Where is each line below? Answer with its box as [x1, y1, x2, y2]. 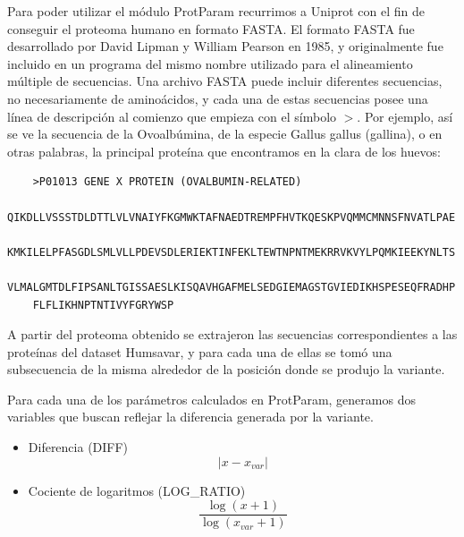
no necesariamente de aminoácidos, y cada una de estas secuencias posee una [7, 89, 428, 107]
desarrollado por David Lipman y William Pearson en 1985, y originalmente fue [7, 37, 443, 55]
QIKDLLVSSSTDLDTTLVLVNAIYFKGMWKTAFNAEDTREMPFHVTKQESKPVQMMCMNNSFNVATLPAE [7, 210, 456, 224]
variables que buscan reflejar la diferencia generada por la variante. [7, 407, 374, 426]
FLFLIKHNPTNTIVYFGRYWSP [32, 298, 174, 311]
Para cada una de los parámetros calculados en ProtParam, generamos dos [7, 389, 416, 408]
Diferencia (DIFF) [28, 438, 129, 456]
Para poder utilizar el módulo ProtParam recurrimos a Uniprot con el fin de [7, 2, 425, 20]
